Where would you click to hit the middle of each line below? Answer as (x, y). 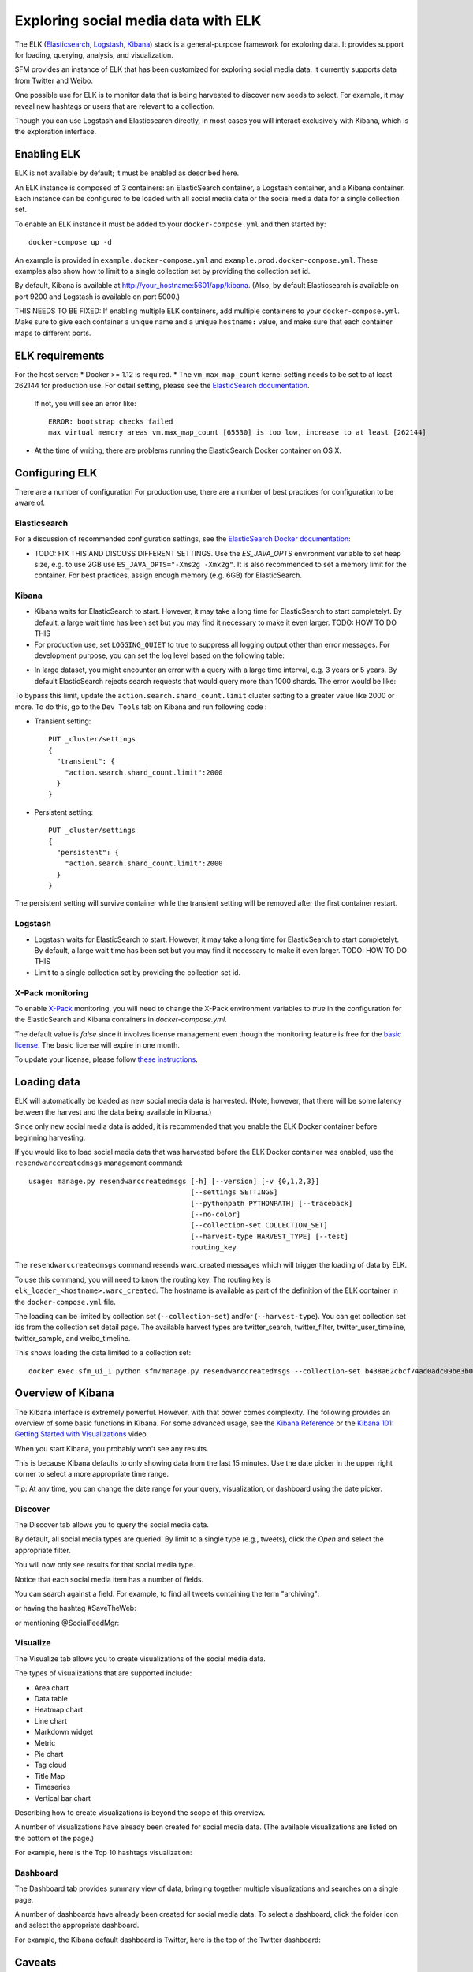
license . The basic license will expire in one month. (97, 1045)
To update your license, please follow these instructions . (106, 1059)
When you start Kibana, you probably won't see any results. (112, 1448)
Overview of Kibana (64, 1393)
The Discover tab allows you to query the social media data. (112, 1524)
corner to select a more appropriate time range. (92, 1474)
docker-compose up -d (70, 242)
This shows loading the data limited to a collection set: (103, 1353)
